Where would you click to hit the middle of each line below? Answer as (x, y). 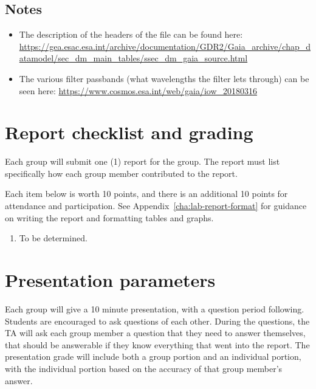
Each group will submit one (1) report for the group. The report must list (143, 161)
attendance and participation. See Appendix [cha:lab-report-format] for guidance (156, 206)
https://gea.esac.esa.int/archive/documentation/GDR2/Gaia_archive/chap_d (165, 46)
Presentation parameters (110, 280)
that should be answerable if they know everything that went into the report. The (157, 344)
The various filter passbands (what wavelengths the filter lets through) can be (164, 78)
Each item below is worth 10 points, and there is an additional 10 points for (146, 194)
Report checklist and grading (129, 132)
